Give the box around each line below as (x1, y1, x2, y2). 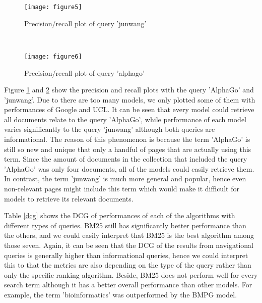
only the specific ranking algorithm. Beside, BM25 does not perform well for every (4, 269, 258, 280)
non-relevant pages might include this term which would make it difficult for (4, 183, 239, 194)
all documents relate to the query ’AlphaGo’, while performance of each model (4, 114, 246, 124)
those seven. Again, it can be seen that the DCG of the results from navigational (4, 240, 254, 250)
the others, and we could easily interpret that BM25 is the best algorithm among (4, 230, 254, 240)
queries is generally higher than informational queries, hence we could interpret (4, 249, 248, 260)
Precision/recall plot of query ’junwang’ (24, 18, 147, 28)
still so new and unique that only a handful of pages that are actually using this (4, 143, 251, 154)
